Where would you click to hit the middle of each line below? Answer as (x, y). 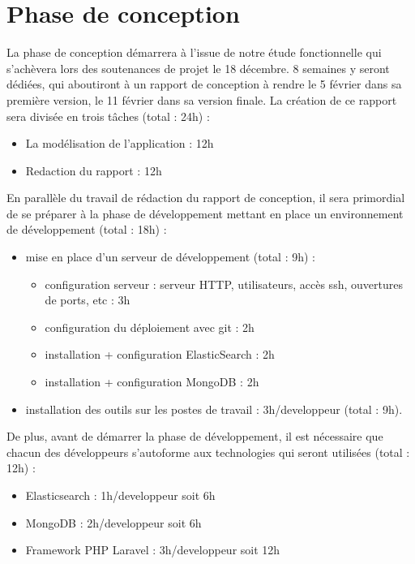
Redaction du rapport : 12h (94, 170)
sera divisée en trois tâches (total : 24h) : (108, 116)
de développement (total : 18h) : (87, 229)
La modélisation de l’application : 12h (120, 143)
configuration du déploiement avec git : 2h (150, 327)
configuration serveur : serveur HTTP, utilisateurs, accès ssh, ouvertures (224, 284)
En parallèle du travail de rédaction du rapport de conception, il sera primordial (206, 198)
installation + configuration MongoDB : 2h (152, 382)
